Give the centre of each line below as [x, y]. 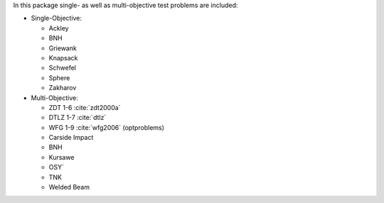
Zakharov [63, 88]
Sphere [59, 77]
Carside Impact [71, 138]
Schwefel [62, 68]
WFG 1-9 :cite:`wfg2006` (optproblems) [107, 127]
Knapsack [63, 57]
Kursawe [62, 157]
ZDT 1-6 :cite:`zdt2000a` [85, 107]
